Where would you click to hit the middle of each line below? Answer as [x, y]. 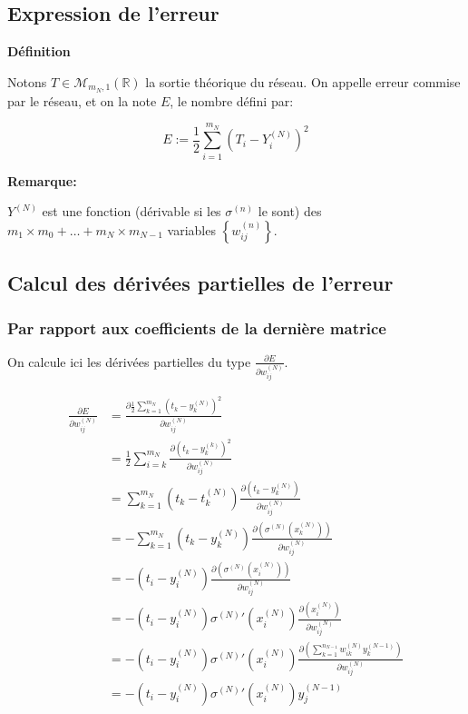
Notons [27, 81]
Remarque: [42, 180]
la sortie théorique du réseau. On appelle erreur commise [303, 81]
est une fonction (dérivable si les [132, 211]
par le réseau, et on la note [82, 100]
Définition [39, 51]
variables [191, 229]
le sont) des [290, 211]
